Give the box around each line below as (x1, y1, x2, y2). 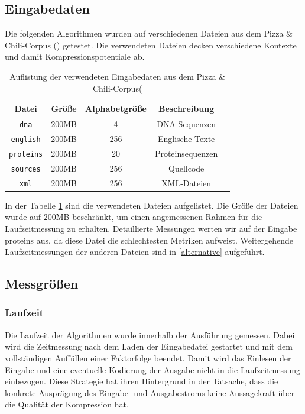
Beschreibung (158, 102, 215, 115)
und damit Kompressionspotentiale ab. (5, 50, 145, 63)
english (11, 135, 41, 144)
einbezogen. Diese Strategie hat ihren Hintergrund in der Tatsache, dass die (5, 375, 278, 387)
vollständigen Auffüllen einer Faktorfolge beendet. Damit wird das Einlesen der (5, 351, 291, 364)
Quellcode (168, 161, 205, 174)
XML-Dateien (161, 176, 212, 189)
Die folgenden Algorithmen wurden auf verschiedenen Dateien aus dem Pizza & (5, 27, 293, 40)
